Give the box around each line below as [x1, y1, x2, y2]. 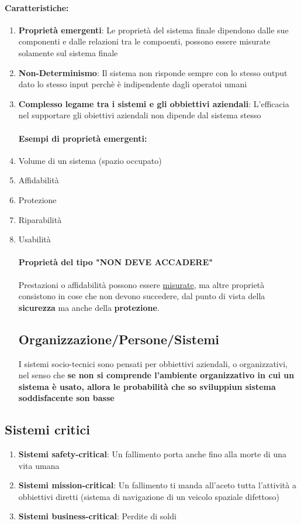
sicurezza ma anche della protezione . [18, 301, 160, 313]
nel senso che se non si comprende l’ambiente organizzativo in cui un [18, 369, 295, 381]
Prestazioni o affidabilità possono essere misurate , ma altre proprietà [18, 278, 265, 290]
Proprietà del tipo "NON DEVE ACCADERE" [18, 256, 213, 268]
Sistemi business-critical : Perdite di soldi [18, 510, 177, 522]
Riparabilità [18, 213, 62, 225]
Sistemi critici [5, 420, 90, 439]
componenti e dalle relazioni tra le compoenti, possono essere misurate [18, 35, 271, 47]
